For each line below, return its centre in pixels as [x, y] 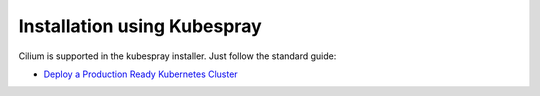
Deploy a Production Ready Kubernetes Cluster [141, 74]
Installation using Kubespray [140, 26]
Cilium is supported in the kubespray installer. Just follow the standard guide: [177, 56]
